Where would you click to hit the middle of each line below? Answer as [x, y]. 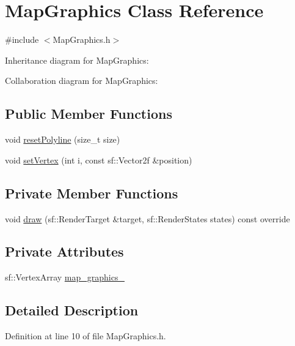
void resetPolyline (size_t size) [63, 139]
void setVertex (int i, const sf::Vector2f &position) [99, 160]
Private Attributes [64, 251]
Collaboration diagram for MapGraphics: [82, 81]
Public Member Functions [89, 114]
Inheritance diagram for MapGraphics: [77, 60]
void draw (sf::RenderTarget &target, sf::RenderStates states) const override [147, 218]
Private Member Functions [92, 193]
